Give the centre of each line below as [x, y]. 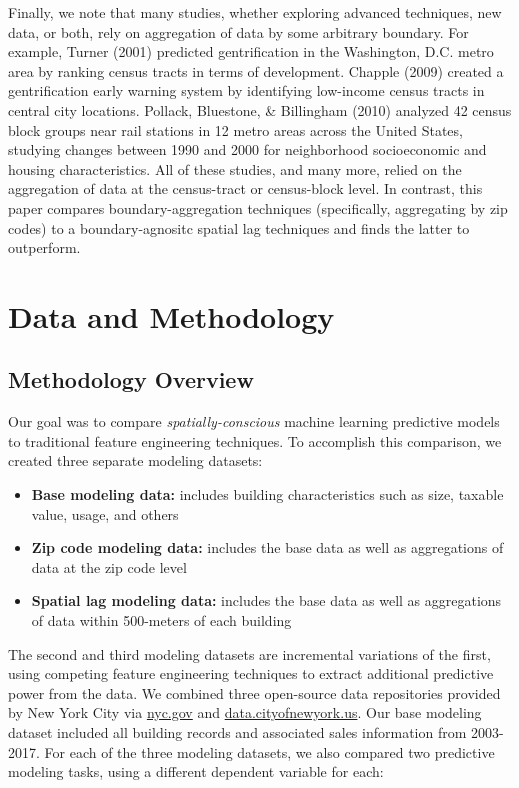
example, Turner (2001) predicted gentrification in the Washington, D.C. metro [251, 51]
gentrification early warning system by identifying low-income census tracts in [246, 90]
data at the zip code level [109, 566]
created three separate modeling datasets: [135, 460]
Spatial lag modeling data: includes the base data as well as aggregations [266, 600]
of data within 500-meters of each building [161, 620]
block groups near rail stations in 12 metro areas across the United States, [235, 129]
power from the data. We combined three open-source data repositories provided [254, 692]
